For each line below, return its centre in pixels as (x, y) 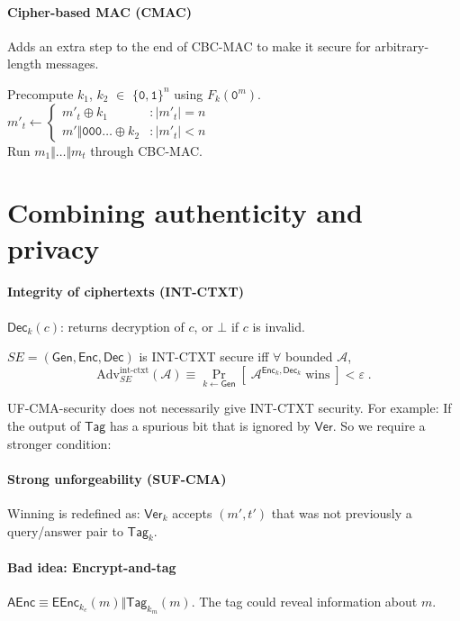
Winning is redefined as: (74, 513)
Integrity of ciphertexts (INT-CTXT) (126, 292)
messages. (72, 64)
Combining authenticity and (185, 212)
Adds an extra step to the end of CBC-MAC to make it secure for (189, 46)
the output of (44, 426)
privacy (54, 247)
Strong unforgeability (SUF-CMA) (117, 478)
